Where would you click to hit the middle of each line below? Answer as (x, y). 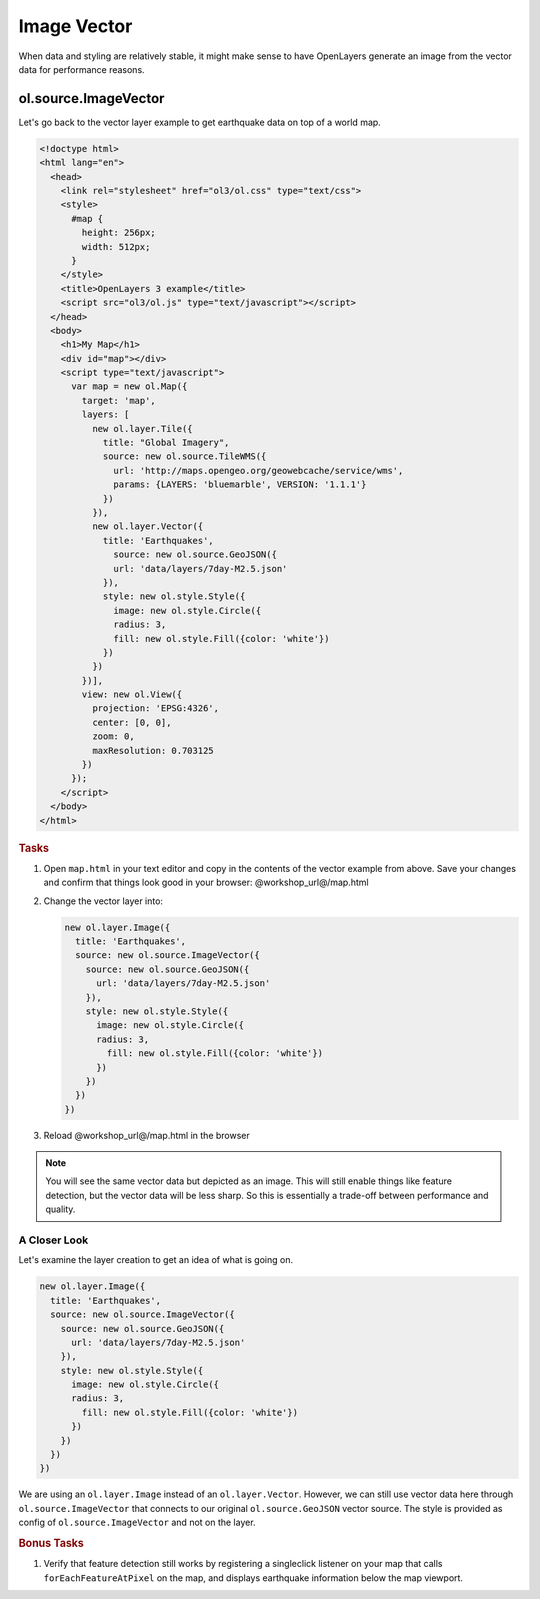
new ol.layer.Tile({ (142, 428)
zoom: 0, (113, 736)
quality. (60, 1209)
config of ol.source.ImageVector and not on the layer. (137, 1522)
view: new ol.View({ (132, 694)
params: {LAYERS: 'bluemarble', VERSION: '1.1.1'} (240, 484)
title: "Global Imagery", (166, 443)
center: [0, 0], (131, 722)
